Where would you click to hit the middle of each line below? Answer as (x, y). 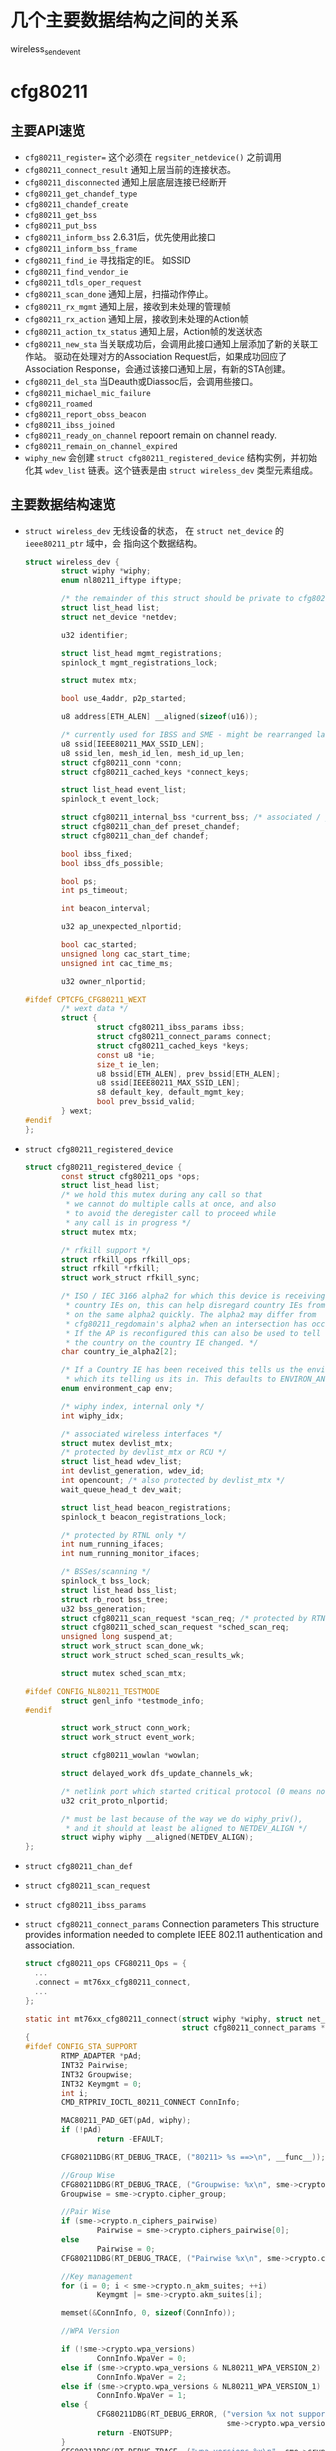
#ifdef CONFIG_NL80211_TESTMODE (92, 1691)
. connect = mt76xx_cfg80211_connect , (113, 1982)
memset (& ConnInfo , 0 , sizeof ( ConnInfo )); (149, 2313)
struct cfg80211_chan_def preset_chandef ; (151, 827)
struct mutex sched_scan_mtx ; (124, 1673)
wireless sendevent (45, 49)
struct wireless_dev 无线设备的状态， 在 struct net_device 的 (154, 530)
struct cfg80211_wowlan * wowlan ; (131, 1756)
